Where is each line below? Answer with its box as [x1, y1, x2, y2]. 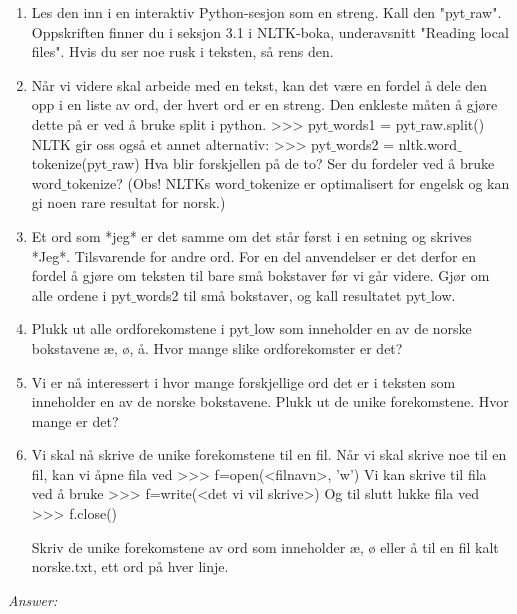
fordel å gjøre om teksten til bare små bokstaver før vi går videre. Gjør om [31, 265, 490, 286]
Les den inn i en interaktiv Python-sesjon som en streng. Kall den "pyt [31, 2, 466, 22]
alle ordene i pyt [31, 284, 132, 305]
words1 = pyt [332, 113, 416, 134]
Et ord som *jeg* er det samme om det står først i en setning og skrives [31, 225, 472, 246]
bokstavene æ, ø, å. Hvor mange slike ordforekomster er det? [31, 337, 403, 358]
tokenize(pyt [31, 153, 108, 174]
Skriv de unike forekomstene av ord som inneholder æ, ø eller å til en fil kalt [31, 536, 499, 557]
